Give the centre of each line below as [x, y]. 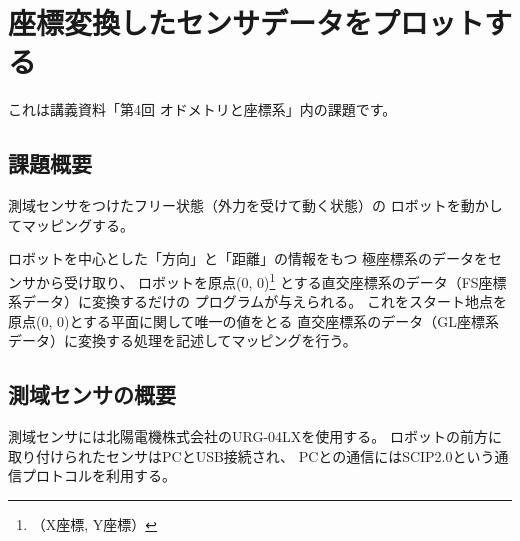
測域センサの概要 [92, 394]
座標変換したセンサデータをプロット [246, 22]
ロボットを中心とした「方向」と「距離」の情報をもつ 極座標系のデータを [248, 258]
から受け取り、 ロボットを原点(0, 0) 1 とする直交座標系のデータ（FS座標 [271, 280]
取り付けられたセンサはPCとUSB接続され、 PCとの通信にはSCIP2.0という [251, 455]
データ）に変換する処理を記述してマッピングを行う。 [182, 340]
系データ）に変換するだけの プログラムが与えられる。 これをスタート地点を [257, 301]
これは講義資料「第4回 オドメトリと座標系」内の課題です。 [202, 109]
